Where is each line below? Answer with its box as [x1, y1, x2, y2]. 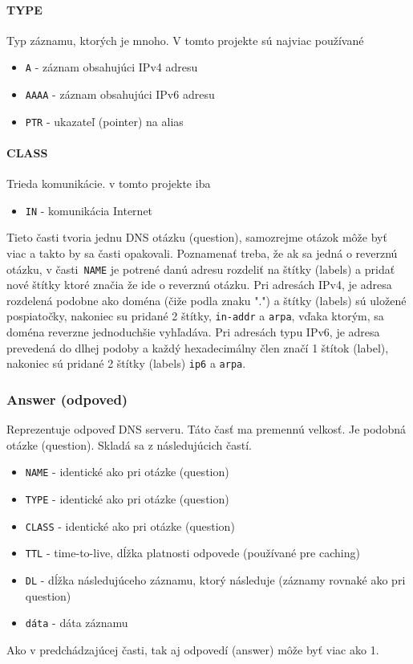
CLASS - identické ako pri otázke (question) [25, 517, 235, 534]
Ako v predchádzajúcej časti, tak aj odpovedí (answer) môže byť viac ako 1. [6, 641, 379, 658]
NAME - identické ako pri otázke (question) [25, 463, 229, 480]
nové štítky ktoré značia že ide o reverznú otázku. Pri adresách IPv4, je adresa [6, 276, 392, 293]
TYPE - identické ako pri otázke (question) [25, 491, 229, 507]
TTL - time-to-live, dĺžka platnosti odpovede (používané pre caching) [25, 544, 360, 561]
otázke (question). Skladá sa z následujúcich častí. [6, 436, 252, 453]
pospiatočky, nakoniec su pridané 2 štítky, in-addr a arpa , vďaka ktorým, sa [6, 308, 384, 324]
